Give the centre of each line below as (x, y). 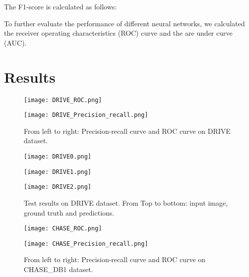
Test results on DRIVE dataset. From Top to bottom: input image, (126, 202)
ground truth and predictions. (69, 212)
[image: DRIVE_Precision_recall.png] (86, 115)
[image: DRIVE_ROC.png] (63, 100)
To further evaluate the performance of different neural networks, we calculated (124, 23)
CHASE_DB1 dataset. (59, 269)
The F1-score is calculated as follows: (61, 6)
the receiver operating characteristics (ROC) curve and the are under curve (118, 33)
